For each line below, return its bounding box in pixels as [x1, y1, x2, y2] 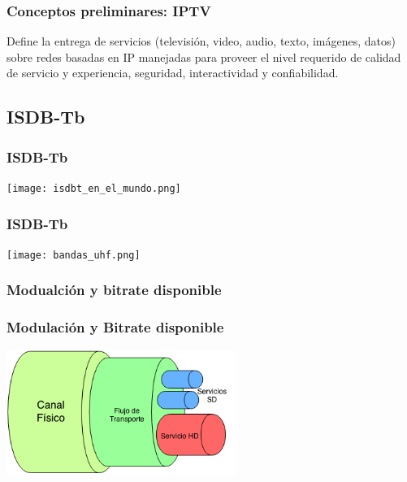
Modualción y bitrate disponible [6, 280, 222, 300]
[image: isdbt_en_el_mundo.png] [6, 183, 181, 194]
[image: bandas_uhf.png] [6, 249, 141, 261]
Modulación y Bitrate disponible [6, 317, 224, 337]
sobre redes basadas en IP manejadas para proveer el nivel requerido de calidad [6, 48, 401, 65]
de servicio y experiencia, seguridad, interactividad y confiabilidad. [6, 64, 339, 81]
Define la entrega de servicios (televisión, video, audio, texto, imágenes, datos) [6, 33, 396, 50]
